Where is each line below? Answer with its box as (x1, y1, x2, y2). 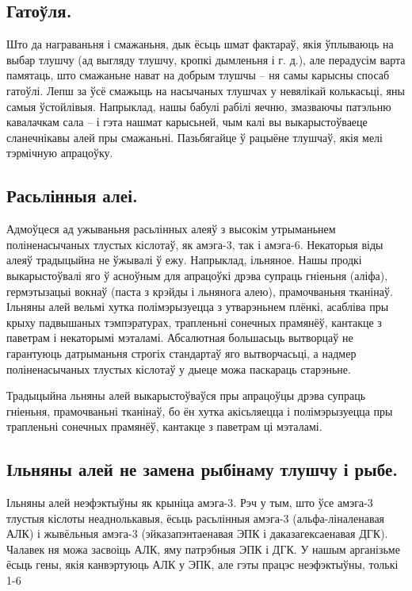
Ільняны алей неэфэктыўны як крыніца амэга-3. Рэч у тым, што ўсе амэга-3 (6, 494, 373, 511)
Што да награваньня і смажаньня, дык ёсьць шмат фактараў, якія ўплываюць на (6, 36, 394, 52)
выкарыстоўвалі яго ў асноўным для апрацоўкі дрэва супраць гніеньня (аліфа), (6, 267, 388, 283)
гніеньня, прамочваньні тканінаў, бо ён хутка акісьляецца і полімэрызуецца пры (6, 402, 393, 419)
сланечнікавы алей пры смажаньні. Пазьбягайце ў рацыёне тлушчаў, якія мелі (6, 129, 383, 145)
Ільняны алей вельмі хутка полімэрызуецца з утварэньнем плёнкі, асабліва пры (6, 298, 389, 315)
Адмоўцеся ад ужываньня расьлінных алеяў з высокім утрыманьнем (6, 221, 336, 237)
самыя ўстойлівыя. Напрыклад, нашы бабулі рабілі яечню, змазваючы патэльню (6, 98, 391, 114)
